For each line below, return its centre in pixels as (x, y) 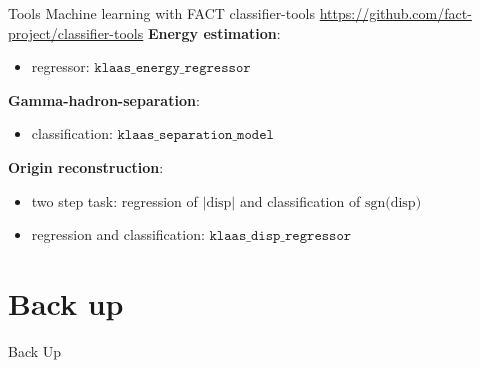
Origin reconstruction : (86, 166)
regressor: (60, 66)
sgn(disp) (393, 202)
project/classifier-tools (76, 32)
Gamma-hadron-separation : (104, 99)
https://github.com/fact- (395, 13)
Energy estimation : (214, 32)
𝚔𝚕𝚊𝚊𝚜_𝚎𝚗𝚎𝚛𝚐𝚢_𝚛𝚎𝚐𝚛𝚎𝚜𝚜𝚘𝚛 (172, 68)
